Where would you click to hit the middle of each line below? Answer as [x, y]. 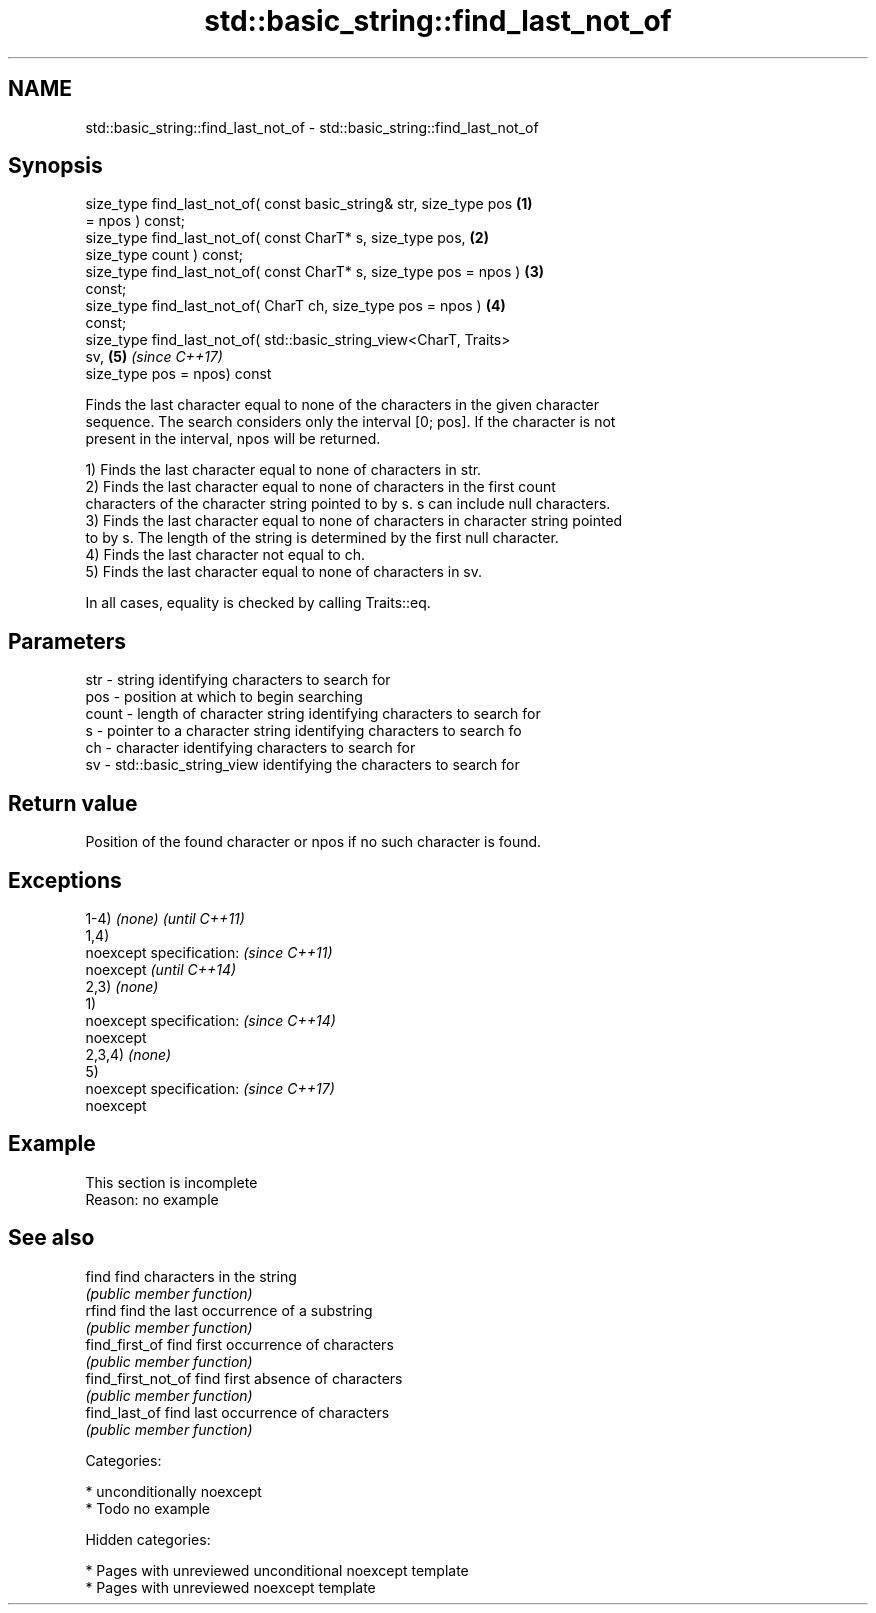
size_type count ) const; [164, 255]
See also [51, 1238]
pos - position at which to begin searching [224, 697]
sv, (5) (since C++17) [154, 357]
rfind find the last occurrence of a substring [229, 1310]
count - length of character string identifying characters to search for [313, 714]
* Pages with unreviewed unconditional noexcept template [277, 1570]
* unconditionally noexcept [173, 1491]
